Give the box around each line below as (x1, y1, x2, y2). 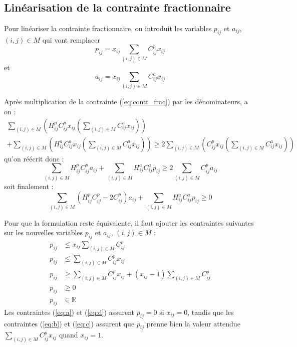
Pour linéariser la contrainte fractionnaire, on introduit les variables (4, 23, 212, 33)
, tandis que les (187, 306, 234, 317)
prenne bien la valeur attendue (146, 318, 240, 328)
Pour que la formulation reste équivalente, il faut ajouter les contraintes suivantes (4, 217, 254, 228)
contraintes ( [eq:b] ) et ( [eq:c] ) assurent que (4, 318, 135, 328)
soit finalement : (4, 181, 54, 191)
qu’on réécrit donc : (4, 153, 64, 163)
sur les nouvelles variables (4, 227, 83, 238)
